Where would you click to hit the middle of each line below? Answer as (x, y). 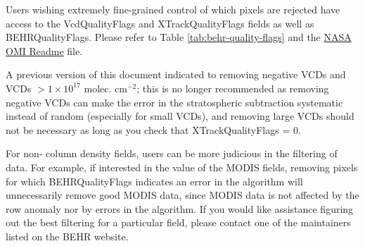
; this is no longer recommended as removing (233, 88)
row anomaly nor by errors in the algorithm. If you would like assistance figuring (180, 208)
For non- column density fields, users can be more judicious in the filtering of (172, 153)
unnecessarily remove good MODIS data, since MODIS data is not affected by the (182, 195)
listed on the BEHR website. (67, 236)
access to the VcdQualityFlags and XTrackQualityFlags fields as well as (160, 23)
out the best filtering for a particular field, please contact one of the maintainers (178, 222)
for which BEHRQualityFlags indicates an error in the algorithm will (154, 181)
